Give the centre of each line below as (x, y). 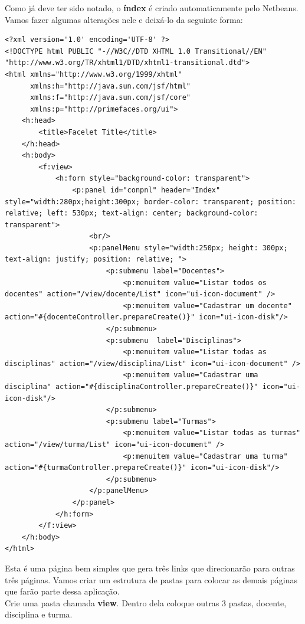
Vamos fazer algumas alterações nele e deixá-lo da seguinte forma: (124, 19)
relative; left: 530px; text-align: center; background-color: (132, 213)
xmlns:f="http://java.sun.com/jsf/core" (110, 98)
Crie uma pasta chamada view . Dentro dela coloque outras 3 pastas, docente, (146, 602)
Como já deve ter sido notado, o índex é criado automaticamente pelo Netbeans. (152, 8)
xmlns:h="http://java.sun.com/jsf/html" (110, 86)
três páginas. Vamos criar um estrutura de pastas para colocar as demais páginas (151, 579)
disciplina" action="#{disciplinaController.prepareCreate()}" (132, 387)
